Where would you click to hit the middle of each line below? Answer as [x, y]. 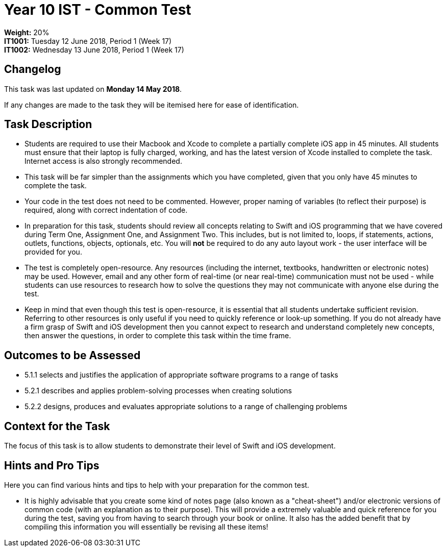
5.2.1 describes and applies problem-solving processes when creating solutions [158, 391]
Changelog [33, 69]
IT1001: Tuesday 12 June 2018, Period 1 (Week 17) [88, 41]
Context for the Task [57, 426]
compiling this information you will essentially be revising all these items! [146, 527]
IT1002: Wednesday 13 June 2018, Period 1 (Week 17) [94, 49]
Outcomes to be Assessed [72, 355]
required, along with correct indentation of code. [106, 210]
